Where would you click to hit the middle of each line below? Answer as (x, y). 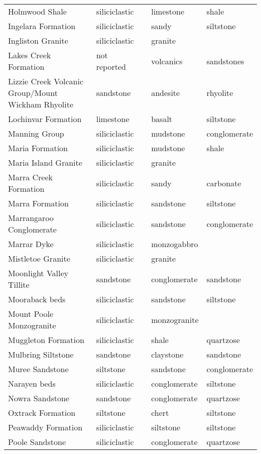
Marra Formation (38, 203)
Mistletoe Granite (39, 258)
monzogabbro (175, 244)
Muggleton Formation (46, 340)
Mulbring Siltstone (41, 354)
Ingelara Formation (42, 26)
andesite (166, 93)
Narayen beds (32, 383)
